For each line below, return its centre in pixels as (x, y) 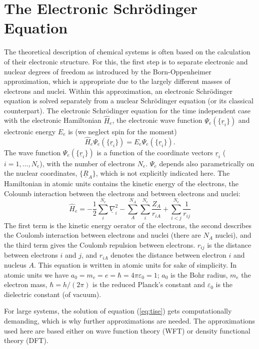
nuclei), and (233, 235)
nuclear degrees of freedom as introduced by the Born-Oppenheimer (108, 71)
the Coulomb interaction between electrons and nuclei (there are (102, 235)
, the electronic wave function (157, 120)
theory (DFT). (26, 340)
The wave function (32, 152)
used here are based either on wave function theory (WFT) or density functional (127, 330)
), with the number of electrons (87, 163)
